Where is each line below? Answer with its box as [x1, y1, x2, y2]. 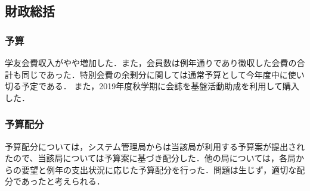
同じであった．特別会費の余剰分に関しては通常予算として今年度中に [21, 68, 288, 80]
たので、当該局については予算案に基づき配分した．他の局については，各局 [5, 152, 296, 164]
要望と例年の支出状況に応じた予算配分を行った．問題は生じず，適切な [21, 163, 297, 176]
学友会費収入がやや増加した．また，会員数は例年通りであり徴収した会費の [5, 57, 297, 68]
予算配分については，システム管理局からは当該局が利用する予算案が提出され [5, 140, 305, 152]
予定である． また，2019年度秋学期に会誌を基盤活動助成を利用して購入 [21, 80, 299, 92]
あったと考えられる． [21, 175, 105, 187]
